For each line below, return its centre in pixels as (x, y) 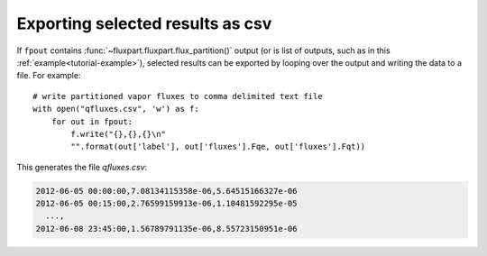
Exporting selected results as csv (144, 23)
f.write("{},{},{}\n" (119, 134)
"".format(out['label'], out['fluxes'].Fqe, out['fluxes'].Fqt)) (218, 147)
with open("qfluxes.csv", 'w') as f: (116, 109)
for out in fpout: (92, 121)
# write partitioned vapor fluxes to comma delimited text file (178, 96)
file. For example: (49, 76)
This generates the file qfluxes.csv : (82, 167)
